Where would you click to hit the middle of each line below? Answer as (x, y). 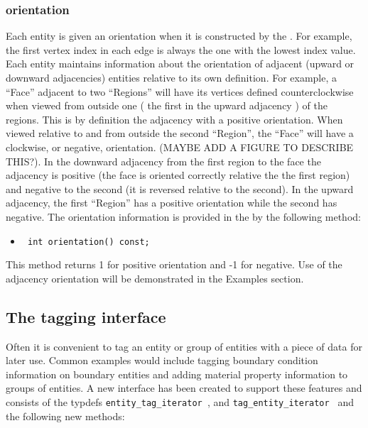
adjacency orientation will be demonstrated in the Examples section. (155, 278)
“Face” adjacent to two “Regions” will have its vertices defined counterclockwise (180, 91)
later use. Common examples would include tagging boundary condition (162, 360)
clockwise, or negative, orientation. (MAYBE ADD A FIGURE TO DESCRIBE (180, 147)
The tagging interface (86, 316)
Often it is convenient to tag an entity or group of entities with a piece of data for (184, 346)
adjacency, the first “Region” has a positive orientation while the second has (172, 203)
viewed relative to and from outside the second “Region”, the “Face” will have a (180, 133)
